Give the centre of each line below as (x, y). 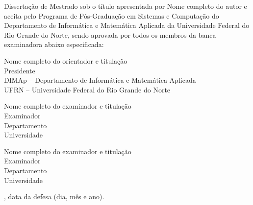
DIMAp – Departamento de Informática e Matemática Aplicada (100, 80)
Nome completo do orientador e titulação (66, 60)
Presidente (20, 70)
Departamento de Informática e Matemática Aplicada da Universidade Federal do (127, 25)
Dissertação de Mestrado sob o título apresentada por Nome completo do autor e (126, 6)
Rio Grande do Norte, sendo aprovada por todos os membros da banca (110, 34)
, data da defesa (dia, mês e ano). (54, 196)
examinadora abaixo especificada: (54, 44)
